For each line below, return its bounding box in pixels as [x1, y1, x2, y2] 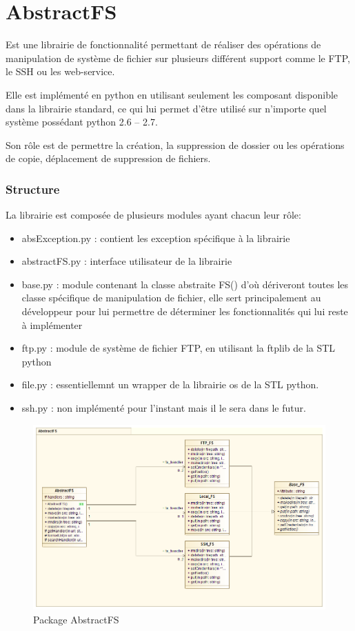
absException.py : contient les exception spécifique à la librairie [21, 230, 290, 245]
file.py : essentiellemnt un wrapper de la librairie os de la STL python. [21, 377, 319, 392]
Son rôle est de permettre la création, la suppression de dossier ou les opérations [6, 137, 345, 152]
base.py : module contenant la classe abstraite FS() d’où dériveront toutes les [21, 277, 349, 291]
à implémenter [21, 317, 83, 332]
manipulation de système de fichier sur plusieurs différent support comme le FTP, [6, 50, 350, 65]
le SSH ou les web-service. [6, 64, 115, 79]
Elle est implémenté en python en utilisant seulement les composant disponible [6, 87, 338, 101]
